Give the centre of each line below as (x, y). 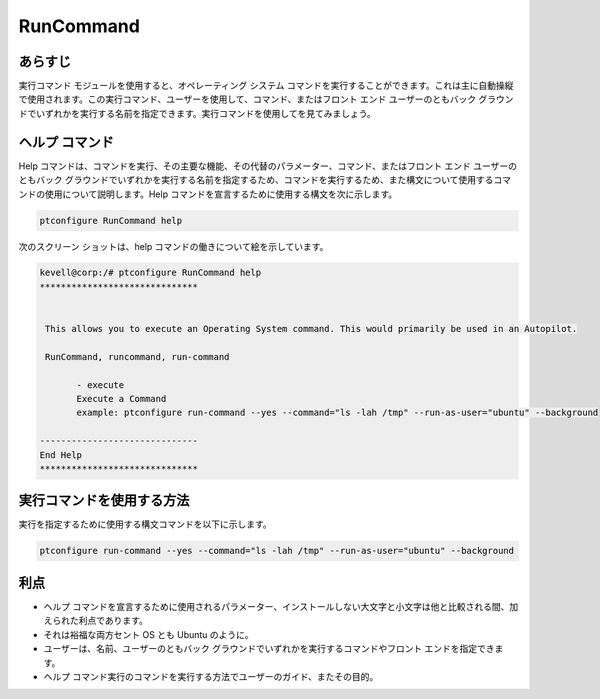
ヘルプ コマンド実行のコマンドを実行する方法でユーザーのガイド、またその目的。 (211, 676)
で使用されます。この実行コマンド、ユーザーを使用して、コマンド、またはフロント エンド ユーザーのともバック (247, 99)
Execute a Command (121, 398)
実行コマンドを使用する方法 (104, 500)
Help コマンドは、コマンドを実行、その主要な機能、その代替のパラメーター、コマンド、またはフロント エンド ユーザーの (267, 166)
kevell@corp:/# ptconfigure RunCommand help (150, 273)
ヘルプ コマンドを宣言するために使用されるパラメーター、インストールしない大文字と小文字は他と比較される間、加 (281, 606)
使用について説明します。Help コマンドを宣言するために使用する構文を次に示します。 (221, 194)
